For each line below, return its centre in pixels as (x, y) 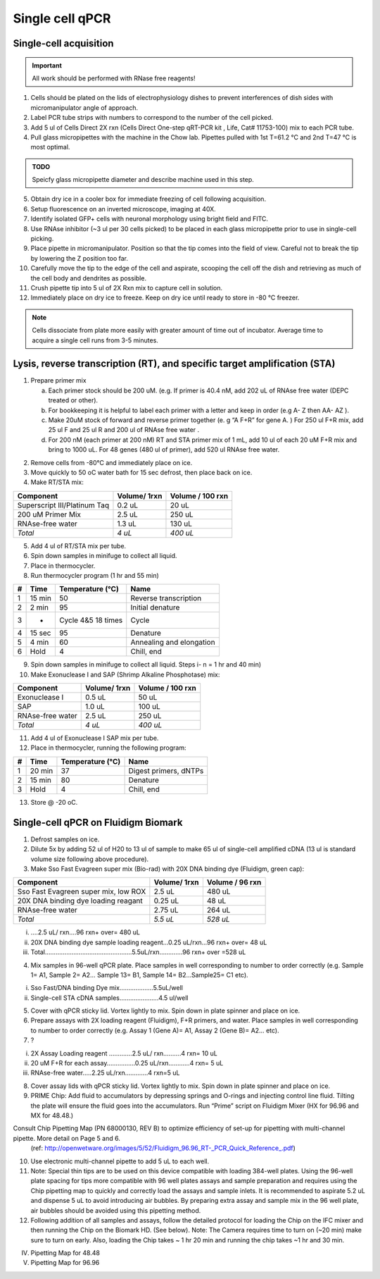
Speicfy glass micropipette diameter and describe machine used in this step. (143, 180)
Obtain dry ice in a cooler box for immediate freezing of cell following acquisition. (148, 199)
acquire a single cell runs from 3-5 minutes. (95, 340)
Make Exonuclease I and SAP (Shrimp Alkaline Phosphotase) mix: (125, 674)
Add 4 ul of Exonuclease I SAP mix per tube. (95, 738)
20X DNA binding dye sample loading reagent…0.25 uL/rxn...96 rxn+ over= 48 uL (149, 942)
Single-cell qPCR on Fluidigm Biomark (98, 822)
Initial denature (155, 607)
